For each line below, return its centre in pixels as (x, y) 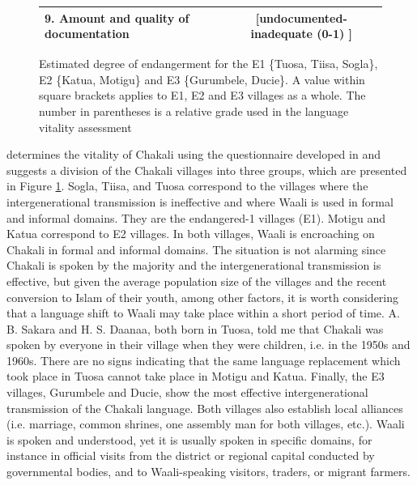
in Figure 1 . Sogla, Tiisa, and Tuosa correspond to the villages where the (187, 186)
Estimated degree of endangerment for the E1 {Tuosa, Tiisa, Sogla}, (208, 64)
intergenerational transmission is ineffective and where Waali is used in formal (200, 201)
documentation (87, 34)
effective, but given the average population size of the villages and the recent (197, 281)
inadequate (281, 34)
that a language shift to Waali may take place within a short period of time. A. (203, 313)
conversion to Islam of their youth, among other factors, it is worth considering (203, 297)
